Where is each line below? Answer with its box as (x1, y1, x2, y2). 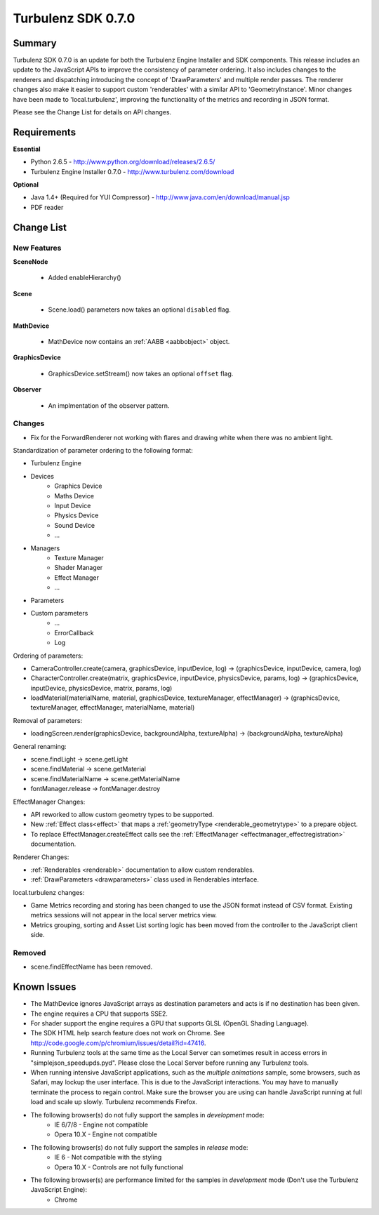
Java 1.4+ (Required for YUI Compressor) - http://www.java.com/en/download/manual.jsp (30, 193, 291, 201)
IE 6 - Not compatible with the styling (54, 1153, 162, 1162)
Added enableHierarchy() (48, 274, 122, 282)
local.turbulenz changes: (13, 888, 85, 896)
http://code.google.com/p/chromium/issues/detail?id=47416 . (30, 1039, 206, 1047)
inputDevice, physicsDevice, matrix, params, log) (30, 684, 173, 692)
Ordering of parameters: (13, 651, 84, 660)
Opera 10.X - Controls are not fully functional (54, 1162, 184, 1171)
